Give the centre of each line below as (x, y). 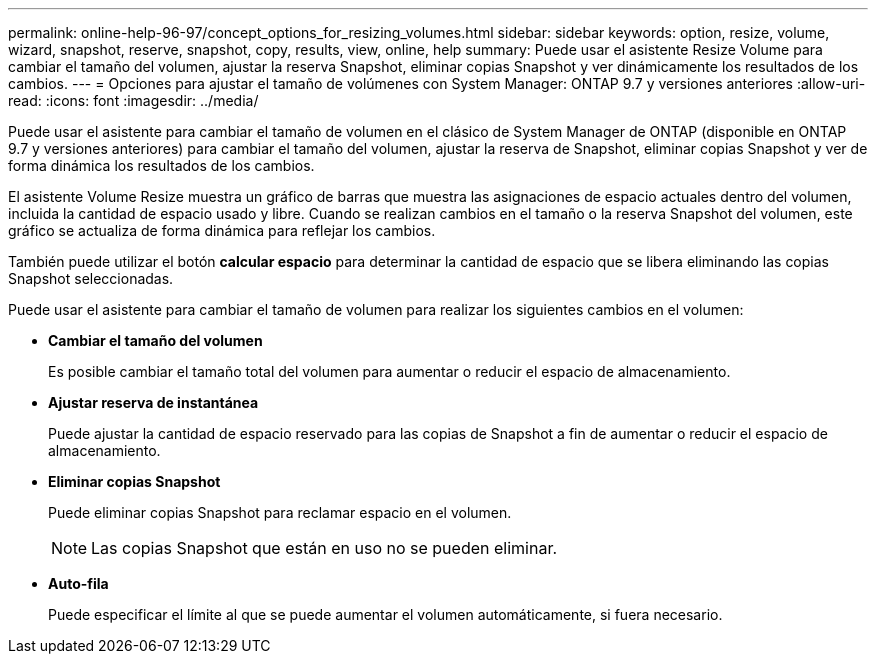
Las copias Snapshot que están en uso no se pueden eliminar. (324, 548)
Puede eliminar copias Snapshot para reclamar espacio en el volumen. (280, 512)
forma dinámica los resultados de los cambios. (161, 165)
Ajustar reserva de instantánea (153, 402)
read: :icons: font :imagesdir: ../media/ (133, 100)
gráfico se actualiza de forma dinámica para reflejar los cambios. (222, 230)
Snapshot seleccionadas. (91, 278)
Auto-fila (78, 583)
